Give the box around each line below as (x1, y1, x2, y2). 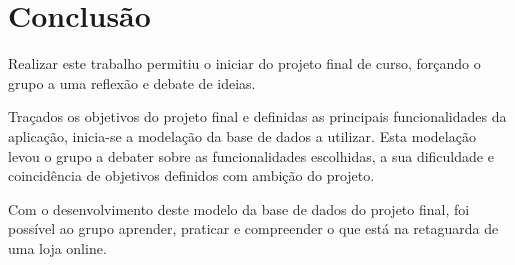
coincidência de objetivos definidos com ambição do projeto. (8, 165, 375, 186)
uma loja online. (8, 237, 107, 258)
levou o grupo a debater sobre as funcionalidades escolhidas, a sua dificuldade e (8, 145, 494, 166)
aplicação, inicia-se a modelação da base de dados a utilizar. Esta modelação (8, 125, 476, 146)
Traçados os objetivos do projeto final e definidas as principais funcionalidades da (8, 106, 507, 127)
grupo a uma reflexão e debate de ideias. (8, 72, 256, 93)
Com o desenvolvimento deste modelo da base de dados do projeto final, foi (8, 198, 470, 219)
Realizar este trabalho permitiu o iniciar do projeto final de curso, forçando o (8, 53, 481, 74)
